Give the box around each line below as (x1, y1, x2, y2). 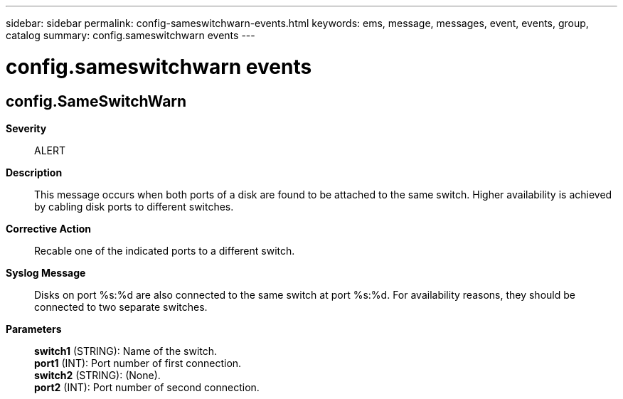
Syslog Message (6, 266, 86, 279)
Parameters (6, 322, 62, 335)
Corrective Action (6, 222, 91, 235)
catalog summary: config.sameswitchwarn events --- (6, 29, 255, 41)
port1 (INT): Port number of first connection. (34, 356, 242, 369)
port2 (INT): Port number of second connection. (34, 381, 260, 393)
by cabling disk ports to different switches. (34, 200, 234, 213)
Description (6, 166, 63, 179)
